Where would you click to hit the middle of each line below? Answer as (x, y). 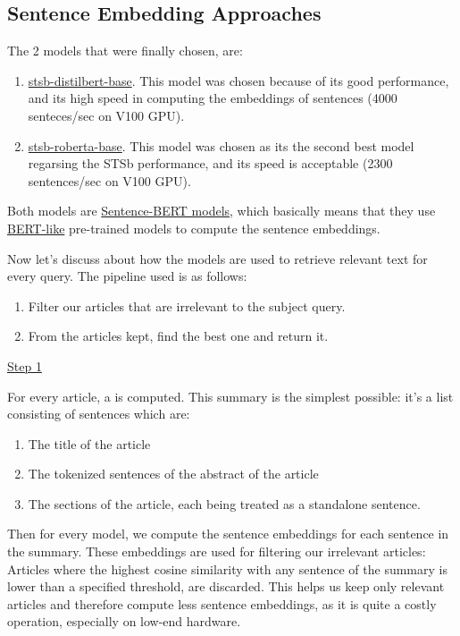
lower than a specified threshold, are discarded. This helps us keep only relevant (226, 586)
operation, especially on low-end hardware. (124, 621)
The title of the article (89, 443)
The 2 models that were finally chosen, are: (125, 51)
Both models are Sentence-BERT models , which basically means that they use (222, 211)
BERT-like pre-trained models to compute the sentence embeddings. (194, 228)
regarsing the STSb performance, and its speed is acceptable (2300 (210, 163)
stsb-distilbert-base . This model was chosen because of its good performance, (238, 80)
